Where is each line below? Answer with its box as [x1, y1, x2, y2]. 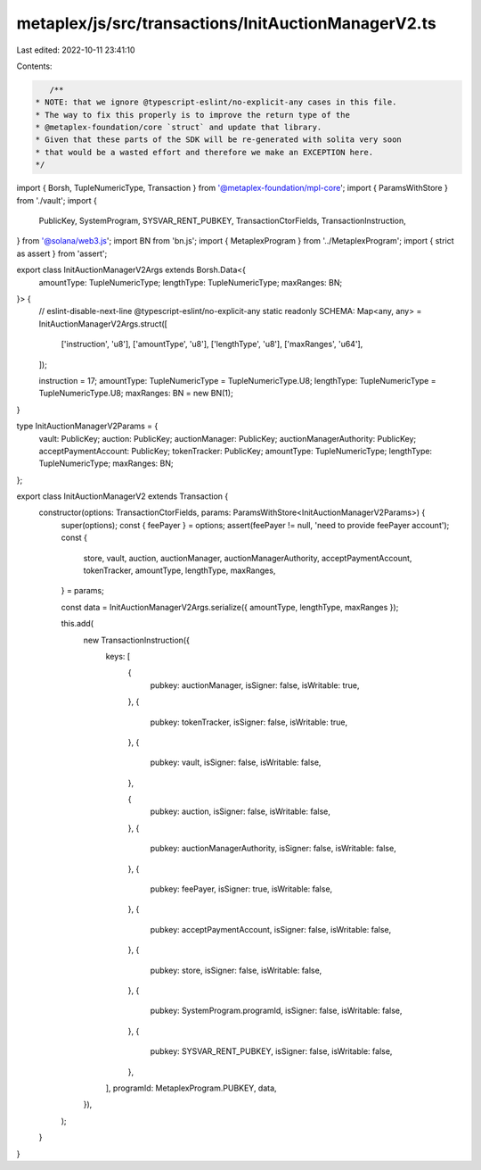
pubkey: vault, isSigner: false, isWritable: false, [150, 757, 322, 768]
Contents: [16, 61, 53, 71]
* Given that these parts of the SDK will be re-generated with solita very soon [35, 135, 403, 145]
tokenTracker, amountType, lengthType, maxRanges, [83, 565, 276, 576]
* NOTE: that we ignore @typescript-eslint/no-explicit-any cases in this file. [35, 97, 397, 107]
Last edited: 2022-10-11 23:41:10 [16, 45, 135, 55]
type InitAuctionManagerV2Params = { [16, 420, 159, 432]
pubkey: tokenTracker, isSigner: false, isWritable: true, [150, 717, 347, 727]
